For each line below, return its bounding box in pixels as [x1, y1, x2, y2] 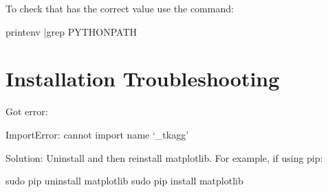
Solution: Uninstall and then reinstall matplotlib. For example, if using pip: [6, 150, 323, 165]
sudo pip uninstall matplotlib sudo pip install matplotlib [6, 173, 243, 188]
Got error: [6, 104, 48, 119]
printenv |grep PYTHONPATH [6, 24, 138, 38]
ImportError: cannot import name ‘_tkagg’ [6, 127, 189, 141]
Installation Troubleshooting [6, 64, 280, 93]
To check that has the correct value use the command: [6, 1, 234, 15]
